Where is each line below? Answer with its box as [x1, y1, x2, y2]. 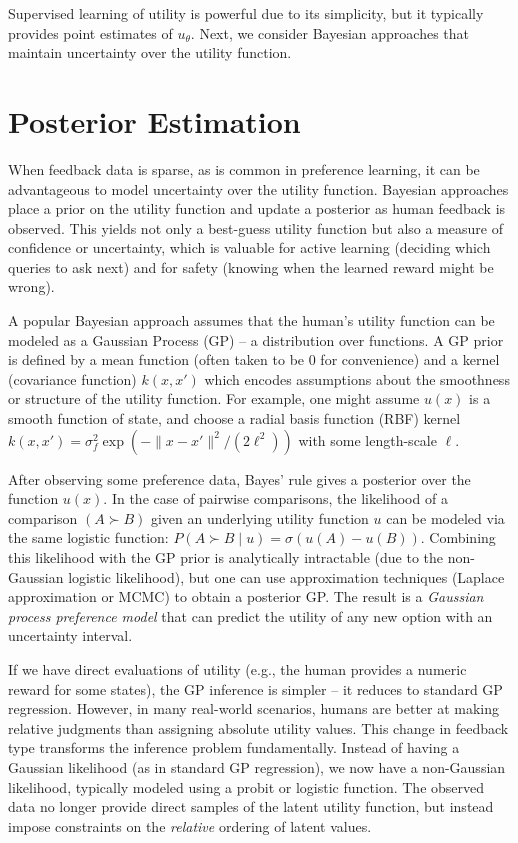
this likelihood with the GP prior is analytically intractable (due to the [8, 547, 444, 567]
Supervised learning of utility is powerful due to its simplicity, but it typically [8, 3, 484, 23]
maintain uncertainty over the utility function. [8, 42, 292, 63]
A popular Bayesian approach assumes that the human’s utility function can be [8, 310, 495, 331]
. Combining [420, 527, 496, 548]
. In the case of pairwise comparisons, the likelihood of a [103, 488, 448, 509]
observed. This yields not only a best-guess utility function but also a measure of [8, 217, 503, 238]
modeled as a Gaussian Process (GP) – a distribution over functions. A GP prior [8, 329, 504, 350]
